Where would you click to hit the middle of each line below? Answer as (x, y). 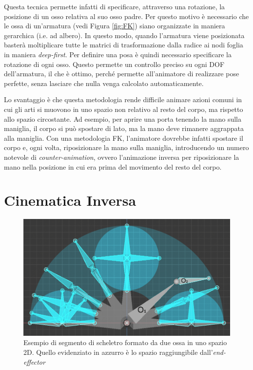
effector (34, 361)
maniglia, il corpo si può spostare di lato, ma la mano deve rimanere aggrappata (124, 128)
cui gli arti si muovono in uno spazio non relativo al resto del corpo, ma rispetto (124, 109)
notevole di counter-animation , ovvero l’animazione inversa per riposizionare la (122, 157)
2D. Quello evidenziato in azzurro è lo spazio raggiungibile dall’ (118, 352)
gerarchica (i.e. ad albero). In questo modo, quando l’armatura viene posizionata (124, 35)
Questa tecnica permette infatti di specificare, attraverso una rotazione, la (115, 6)
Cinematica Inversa (70, 200)
